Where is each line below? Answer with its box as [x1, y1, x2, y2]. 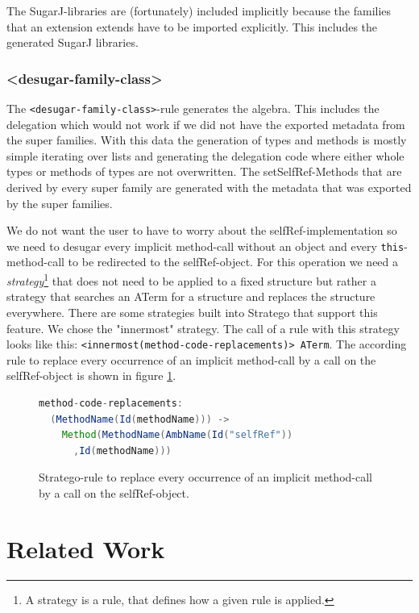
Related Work [6, 532, 165, 565]
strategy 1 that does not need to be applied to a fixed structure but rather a [6, 270, 376, 289]
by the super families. [6, 194, 113, 211]
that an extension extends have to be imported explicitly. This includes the [6, 18, 378, 35]
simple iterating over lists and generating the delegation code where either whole [6, 147, 404, 164]
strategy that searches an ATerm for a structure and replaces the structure [6, 288, 375, 305]
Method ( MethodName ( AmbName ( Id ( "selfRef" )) [61, 429, 293, 441]
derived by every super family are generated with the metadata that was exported [6, 179, 412, 196]
